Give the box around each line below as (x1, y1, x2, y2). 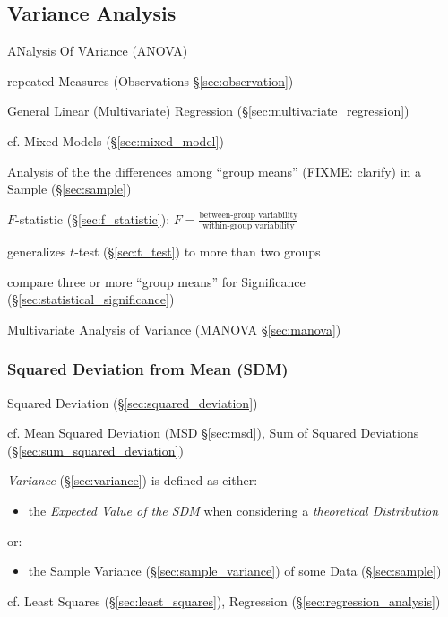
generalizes (7, 242, 66, 261)
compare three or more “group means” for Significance (7, 272, 306, 291)
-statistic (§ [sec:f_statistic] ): (15, 209, 170, 228)
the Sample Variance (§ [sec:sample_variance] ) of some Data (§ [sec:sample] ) (28, 561, 442, 580)
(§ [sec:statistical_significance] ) (7, 290, 175, 308)
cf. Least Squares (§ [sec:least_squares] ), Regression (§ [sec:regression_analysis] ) (7, 591, 441, 610)
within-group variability (202, 222, 295, 231)
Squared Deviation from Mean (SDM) (7, 358, 289, 380)
